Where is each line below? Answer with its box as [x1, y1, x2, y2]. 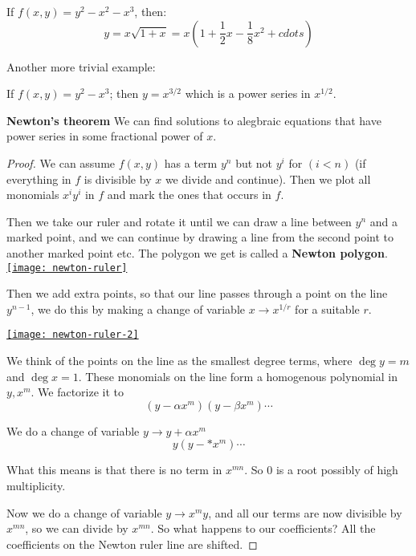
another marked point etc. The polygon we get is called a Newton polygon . [6, 244, 388, 261]
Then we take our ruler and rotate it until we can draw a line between [6, 213, 352, 229]
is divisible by [84, 170, 152, 187]
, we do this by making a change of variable [31, 300, 246, 317]
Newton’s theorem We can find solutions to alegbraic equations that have [6, 112, 381, 128]
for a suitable [295, 300, 360, 317]
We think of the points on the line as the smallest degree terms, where [6, 352, 353, 369]
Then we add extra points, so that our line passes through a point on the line [6, 285, 388, 302]
